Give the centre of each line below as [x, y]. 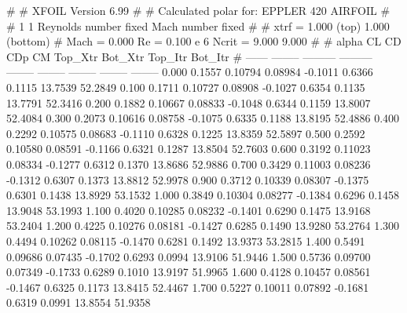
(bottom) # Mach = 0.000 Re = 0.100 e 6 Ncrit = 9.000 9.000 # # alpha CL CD [204, 41]
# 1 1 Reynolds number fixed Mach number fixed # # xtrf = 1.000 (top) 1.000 [198, 25]
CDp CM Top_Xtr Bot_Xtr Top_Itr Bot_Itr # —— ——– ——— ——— [189, 56]
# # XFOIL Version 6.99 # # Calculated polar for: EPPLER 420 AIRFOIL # [198, 10]
